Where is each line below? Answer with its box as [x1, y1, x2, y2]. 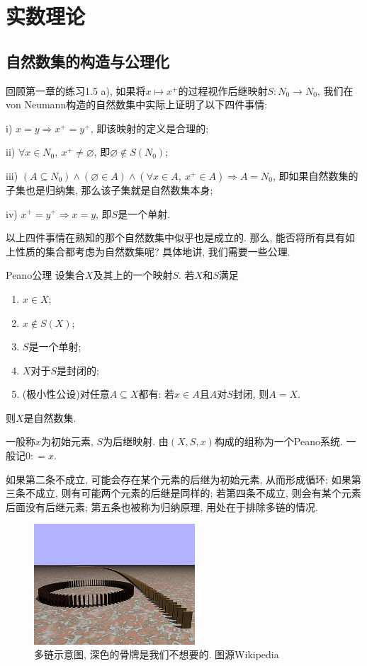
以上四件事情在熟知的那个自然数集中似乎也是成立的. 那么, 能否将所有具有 [6, 230, 346, 245]
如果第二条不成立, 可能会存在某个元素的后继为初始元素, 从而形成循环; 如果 [6, 471, 351, 486]
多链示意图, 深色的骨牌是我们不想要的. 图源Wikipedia [34, 647, 279, 662]
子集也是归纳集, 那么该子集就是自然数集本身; [6, 182, 213, 197]
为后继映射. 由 [103, 434, 169, 449]
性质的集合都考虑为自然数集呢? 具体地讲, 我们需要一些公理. [15, 243, 290, 258]
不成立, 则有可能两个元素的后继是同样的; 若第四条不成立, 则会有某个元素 [25, 486, 361, 500]
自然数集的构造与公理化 [6, 50, 169, 71]
